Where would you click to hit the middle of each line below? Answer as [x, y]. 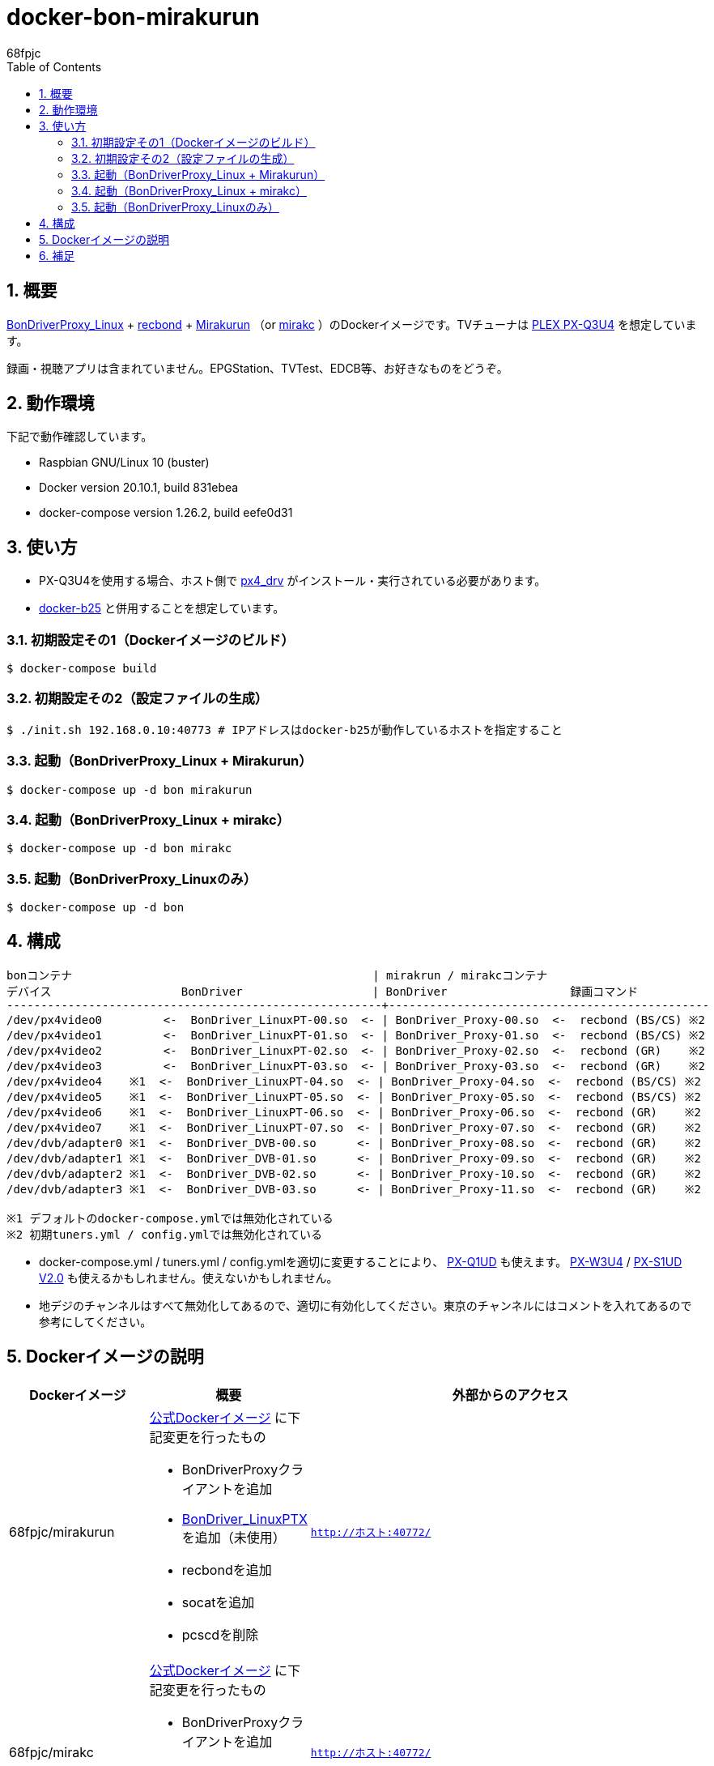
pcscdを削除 [220, 1634]
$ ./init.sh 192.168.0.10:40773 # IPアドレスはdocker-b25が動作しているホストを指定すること [285, 729]
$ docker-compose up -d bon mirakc [119, 849]
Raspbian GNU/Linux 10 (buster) [124, 463]
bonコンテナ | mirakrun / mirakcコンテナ [277, 975]
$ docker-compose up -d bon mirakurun [130, 789]
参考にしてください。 [96, 1321]
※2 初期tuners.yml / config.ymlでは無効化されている [165, 1234]
